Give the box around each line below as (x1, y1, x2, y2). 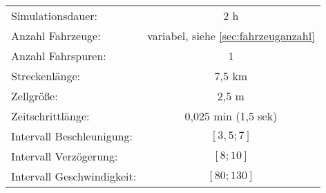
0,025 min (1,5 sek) (184, 108, 278, 124)
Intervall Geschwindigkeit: (11, 168, 137, 184)
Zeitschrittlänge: (11, 108, 90, 124)
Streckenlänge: (11, 68, 81, 84)
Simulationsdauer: (11, 8, 98, 24)
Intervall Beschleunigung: (11, 128, 133, 144)
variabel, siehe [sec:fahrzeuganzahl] (147, 28, 315, 44)
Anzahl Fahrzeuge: (11, 28, 101, 44)
